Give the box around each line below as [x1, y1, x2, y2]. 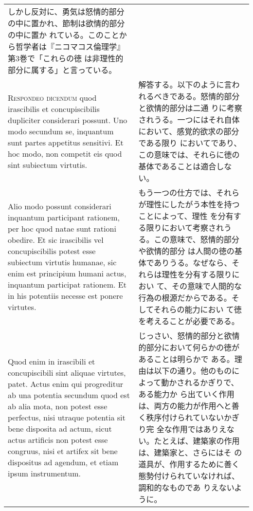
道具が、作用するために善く [138, 458, 240, 470]
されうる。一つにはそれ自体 [138, 114, 240, 125]
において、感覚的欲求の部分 [138, 126, 239, 137]
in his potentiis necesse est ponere [8, 290, 123, 301]
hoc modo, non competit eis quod [8, 147, 122, 159]
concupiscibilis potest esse [8, 245, 96, 256]
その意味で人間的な [172, 280, 242, 292]
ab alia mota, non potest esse [8, 400, 108, 412]
